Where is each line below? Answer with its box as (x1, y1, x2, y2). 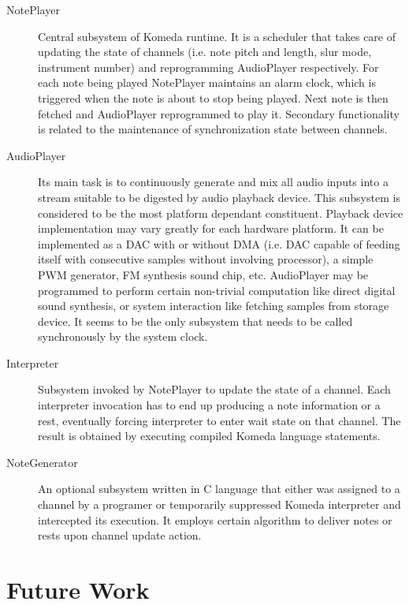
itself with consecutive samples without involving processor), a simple (38, 251, 374, 267)
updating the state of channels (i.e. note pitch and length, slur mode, (38, 43, 372, 60)
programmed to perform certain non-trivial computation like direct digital (38, 282, 396, 298)
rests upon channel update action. (38, 527, 202, 543)
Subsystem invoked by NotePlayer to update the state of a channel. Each (38, 381, 391, 398)
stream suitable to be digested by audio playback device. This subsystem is (38, 189, 400, 205)
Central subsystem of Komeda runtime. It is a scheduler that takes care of (38, 28, 396, 44)
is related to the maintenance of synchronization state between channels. (38, 121, 388, 137)
